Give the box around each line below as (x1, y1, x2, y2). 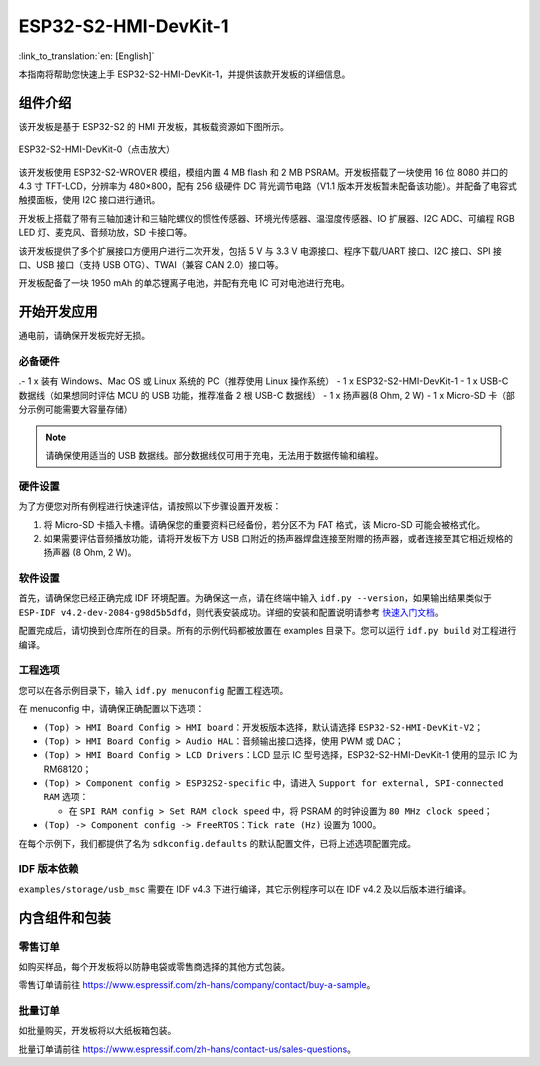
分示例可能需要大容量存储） (18, 403, 133, 415)
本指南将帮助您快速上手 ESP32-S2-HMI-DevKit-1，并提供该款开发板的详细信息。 (18, 68, 351, 80)
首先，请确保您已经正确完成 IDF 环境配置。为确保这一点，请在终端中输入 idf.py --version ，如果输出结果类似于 (18, 592, 492, 604)
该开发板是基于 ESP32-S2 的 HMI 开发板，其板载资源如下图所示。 (18, 120, 290, 132)
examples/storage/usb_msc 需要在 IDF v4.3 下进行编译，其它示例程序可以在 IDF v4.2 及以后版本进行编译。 (18, 883, 472, 895)
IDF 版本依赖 (18, 862, 79, 876)
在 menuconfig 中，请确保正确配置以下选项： (18, 703, 205, 715)
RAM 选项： (43, 791, 89, 803)
